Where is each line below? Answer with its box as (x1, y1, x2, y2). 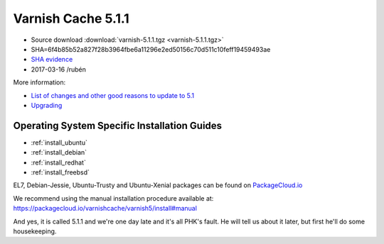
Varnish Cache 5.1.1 (13, 11, 129, 26)
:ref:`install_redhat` (31, 158, 87, 167)
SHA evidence (31, 55, 73, 64)
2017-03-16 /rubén (31, 65, 87, 74)
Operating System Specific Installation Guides (13, 119, 223, 131)
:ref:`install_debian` (31, 148, 87, 157)
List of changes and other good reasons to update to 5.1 (31, 91, 195, 99)
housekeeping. (13, 227, 57, 235)
